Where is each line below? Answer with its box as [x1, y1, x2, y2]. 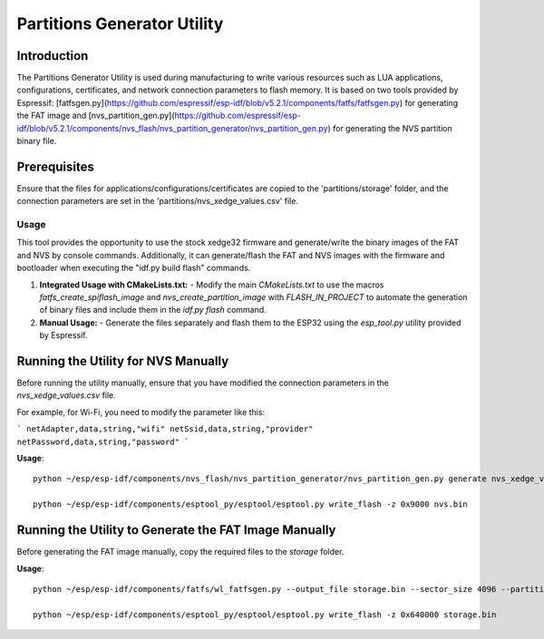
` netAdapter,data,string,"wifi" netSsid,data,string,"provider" [16, 424, 314, 434]
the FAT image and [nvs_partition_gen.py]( [16, 110, 176, 121]
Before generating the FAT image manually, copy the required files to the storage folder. [16, 547, 345, 557]
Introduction [16, 48, 89, 63]
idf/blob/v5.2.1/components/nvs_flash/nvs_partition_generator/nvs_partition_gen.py [16, 122, 328, 133]
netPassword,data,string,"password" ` [16, 436, 189, 447]
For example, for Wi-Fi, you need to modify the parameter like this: [16, 406, 266, 417]
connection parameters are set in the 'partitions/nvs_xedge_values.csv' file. [16, 196, 299, 207]
